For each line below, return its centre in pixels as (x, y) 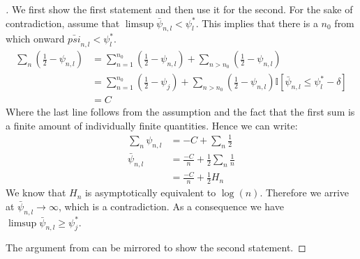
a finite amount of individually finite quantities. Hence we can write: (152, 125)
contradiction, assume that (63, 23)
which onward (35, 39)
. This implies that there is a (257, 23)
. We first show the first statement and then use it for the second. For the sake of (179, 9)
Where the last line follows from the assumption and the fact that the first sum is (180, 112)
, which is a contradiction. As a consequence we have (171, 206)
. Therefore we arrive (305, 193)
